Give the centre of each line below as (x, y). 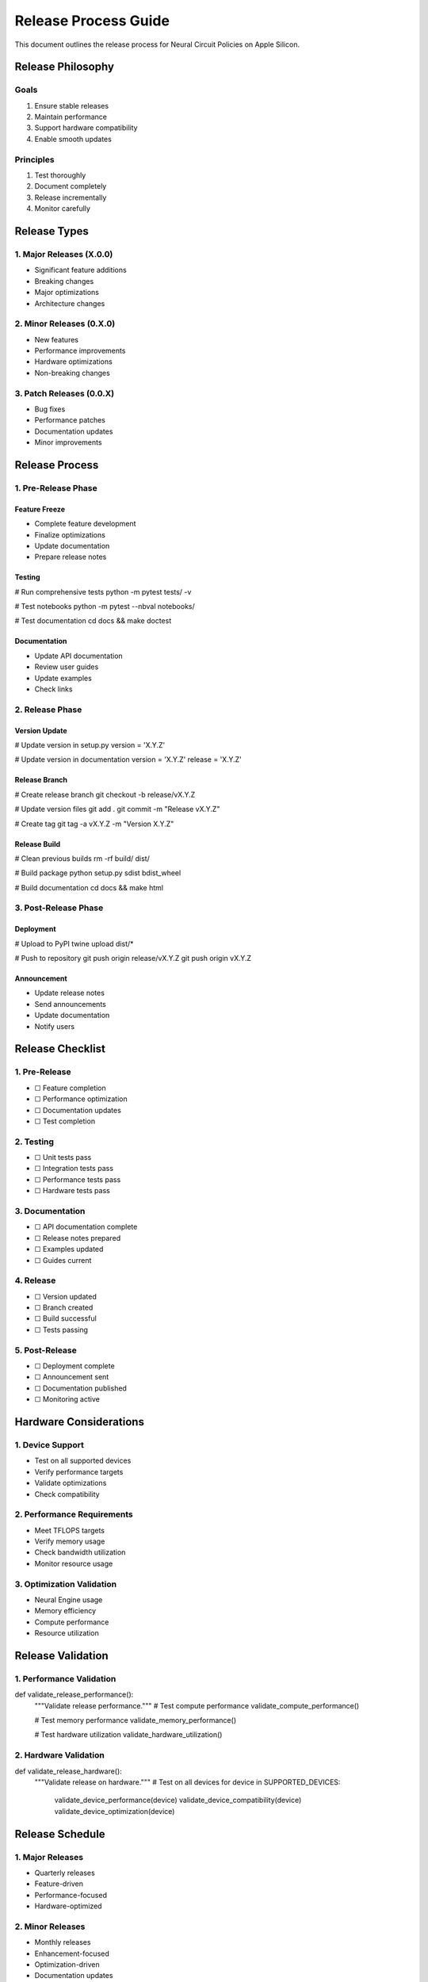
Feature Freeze (40, 509)
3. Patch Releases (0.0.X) (65, 393)
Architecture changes (70, 303)
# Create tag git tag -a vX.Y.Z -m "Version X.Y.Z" (94, 824)
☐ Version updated (65, 1296)
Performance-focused (71, 1895)
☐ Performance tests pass (78, 1179)
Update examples (63, 678)
